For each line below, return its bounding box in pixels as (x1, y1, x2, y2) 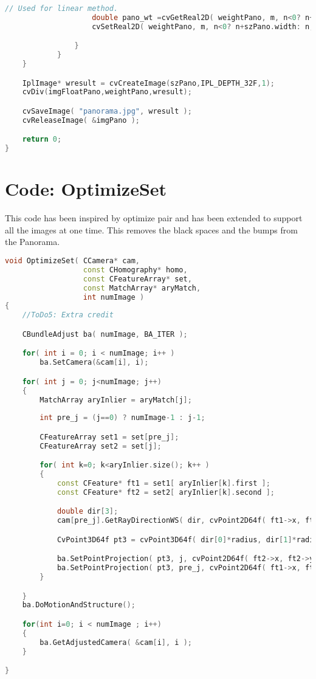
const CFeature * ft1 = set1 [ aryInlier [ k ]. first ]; (57, 478, 270, 488)
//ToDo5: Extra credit (22, 311, 114, 320)
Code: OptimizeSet (5, 176, 167, 201)
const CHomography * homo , (83, 265, 188, 274)
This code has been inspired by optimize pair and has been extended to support (5, 212, 303, 224)
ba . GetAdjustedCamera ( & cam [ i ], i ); (39, 638, 192, 647)
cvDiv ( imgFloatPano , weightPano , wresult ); (22, 88, 192, 97)
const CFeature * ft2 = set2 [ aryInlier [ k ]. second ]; (57, 488, 275, 497)
